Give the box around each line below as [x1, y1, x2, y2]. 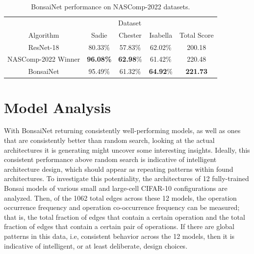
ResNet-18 [28, 42, 59, 52]
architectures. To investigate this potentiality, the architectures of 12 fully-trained [4, 173, 249, 184]
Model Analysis [4, 97, 111, 117]
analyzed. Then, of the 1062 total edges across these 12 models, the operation [4, 192, 237, 203]
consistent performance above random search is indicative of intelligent [4, 154, 217, 164]
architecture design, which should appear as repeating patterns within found [4, 163, 233, 174]
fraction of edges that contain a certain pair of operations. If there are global [4, 221, 234, 231]
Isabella [149, 29, 173, 40]
